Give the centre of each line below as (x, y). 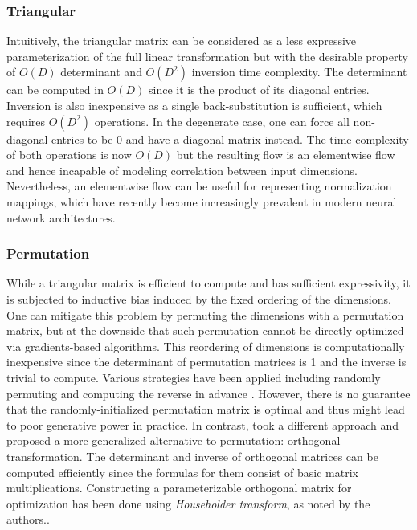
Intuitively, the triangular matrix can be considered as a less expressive (182, 41)
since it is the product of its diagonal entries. (259, 90)
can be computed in (55, 90)
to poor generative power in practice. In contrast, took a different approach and (203, 424)
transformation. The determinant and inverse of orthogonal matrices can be (192, 456)
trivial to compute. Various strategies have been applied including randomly (194, 377)
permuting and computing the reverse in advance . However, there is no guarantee (208, 393)
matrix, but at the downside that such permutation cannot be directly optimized (205, 330)
